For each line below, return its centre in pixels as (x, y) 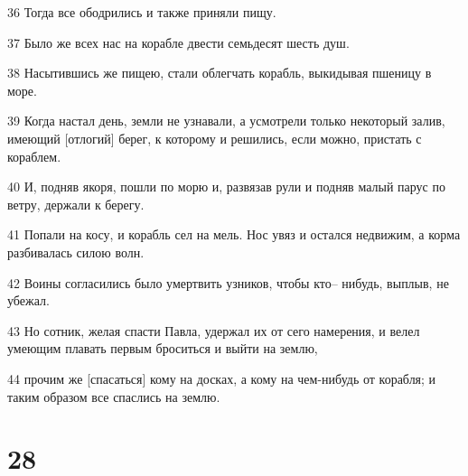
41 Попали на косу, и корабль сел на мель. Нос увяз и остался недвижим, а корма (234, 234)
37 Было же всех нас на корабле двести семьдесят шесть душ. (178, 42)
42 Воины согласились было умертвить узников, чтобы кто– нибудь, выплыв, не (228, 282)
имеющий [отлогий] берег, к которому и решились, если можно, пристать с (215, 138)
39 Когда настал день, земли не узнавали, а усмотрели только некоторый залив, (226, 121)
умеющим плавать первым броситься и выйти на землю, (163, 348)
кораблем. (34, 156)
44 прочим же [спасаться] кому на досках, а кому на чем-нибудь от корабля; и (222, 378)
